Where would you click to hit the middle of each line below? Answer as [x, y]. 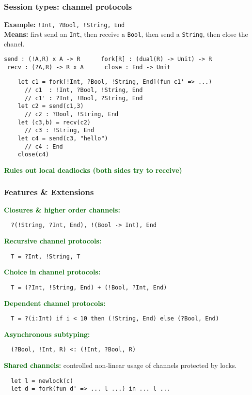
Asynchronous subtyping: [47, 334]
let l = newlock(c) [42, 381]
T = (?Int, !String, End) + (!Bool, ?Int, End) [89, 287]
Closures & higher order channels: [62, 209]
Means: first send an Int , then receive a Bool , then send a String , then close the [126, 34]
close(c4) [33, 155]
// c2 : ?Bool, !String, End [71, 114]
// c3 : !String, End [59, 130]
